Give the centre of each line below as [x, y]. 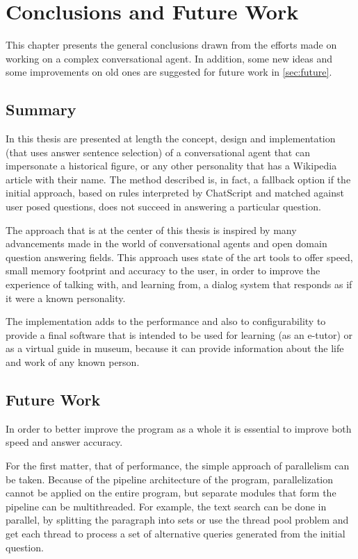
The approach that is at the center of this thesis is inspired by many [151, 230]
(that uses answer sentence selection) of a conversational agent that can [158, 152]
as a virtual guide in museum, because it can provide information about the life [175, 348]
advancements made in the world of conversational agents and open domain [166, 243]
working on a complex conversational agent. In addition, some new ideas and [169, 58]
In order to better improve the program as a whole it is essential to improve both [179, 428]
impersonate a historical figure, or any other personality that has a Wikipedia [171, 166]
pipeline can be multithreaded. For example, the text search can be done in [166, 506]
